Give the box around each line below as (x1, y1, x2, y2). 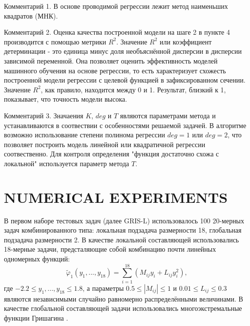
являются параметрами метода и (120, 110, 216, 120)
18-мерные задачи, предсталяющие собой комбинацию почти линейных (4, 244, 216, 254)
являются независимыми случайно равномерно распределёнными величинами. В (4, 293, 243, 304)
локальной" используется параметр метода (4, 158, 129, 168)
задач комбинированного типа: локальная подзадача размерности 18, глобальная (4, 225, 242, 235)
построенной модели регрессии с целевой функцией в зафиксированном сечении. (4, 75, 246, 85)
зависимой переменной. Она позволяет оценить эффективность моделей (4, 55, 218, 65)
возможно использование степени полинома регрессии (4, 130, 165, 140)
